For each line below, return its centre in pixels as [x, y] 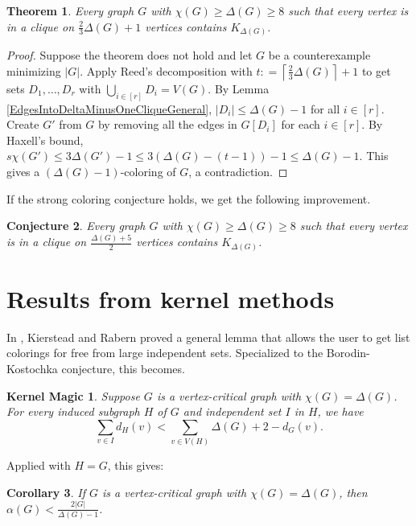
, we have [340, 411]
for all [325, 108]
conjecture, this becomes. [123, 368]
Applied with [39, 465]
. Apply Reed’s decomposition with [166, 70]
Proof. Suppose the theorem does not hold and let [130, 55]
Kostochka [32, 368]
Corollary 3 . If [46, 492]
